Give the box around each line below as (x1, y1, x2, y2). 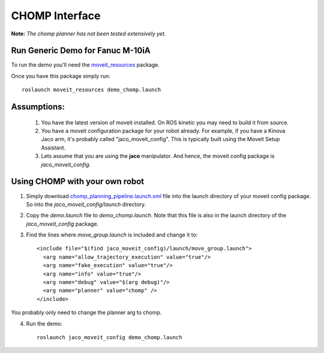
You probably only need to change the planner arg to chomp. (11, 309, 162, 316)
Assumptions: (11, 102, 65, 112)
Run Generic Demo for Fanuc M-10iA (11, 46, 151, 56)
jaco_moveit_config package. (26, 220, 99, 228)
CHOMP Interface (11, 9, 101, 22)
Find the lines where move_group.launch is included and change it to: (26, 231, 198, 238)
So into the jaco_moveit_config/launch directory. (26, 201, 146, 208)
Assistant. (41, 144, 66, 151)
